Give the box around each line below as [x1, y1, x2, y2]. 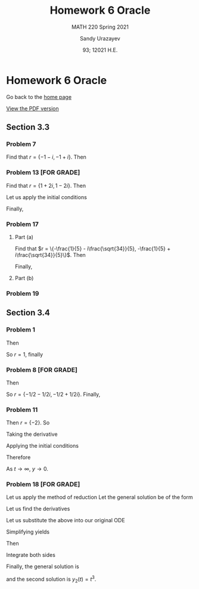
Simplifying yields [6, 528, 49, 535]
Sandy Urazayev [80, 35, 120, 42]
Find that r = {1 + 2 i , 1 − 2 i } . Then [6, 182, 86, 189]
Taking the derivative [6, 430, 58, 438]
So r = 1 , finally [6, 351, 43, 358]
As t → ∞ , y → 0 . [6, 466, 49, 473]
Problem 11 [6, 405, 38, 414]
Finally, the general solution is [6, 563, 79, 570]
